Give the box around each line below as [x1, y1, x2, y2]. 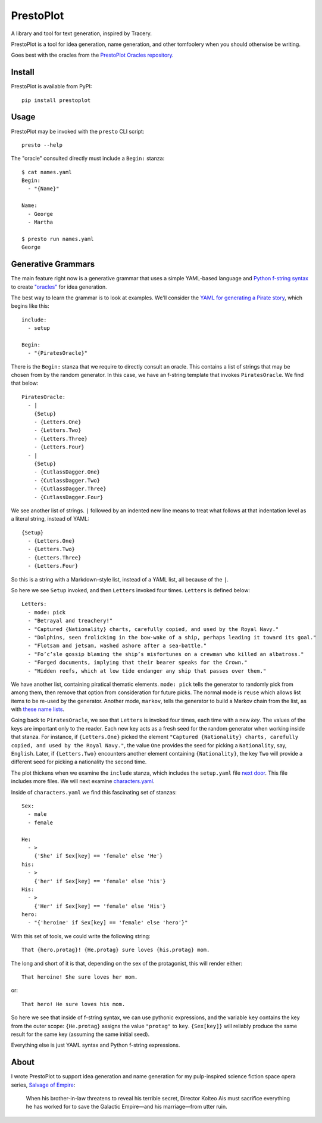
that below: [11, 379, 39, 387]
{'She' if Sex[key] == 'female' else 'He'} [33, 853, 163, 859]
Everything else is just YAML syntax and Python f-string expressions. [11, 1041, 180, 1049]
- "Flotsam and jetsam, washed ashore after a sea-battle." [27, 642, 207, 649]
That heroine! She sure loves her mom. [21, 974, 138, 980]
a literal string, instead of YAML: [11, 515, 89, 522]
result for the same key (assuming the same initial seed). [11, 1031, 150, 1038]
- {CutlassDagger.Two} [33, 477, 101, 484]
